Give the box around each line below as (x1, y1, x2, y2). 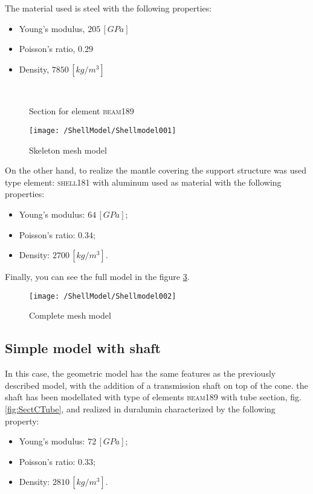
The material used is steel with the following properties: (5, 2, 212, 14)
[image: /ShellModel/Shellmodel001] (29, 126, 176, 135)
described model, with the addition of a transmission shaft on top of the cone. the (5, 379, 308, 391)
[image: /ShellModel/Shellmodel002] (29, 291, 176, 301)
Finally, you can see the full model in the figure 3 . (5, 270, 190, 283)
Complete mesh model (29, 309, 111, 322)
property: (5, 414, 39, 427)
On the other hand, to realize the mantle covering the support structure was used (5, 164, 307, 177)
